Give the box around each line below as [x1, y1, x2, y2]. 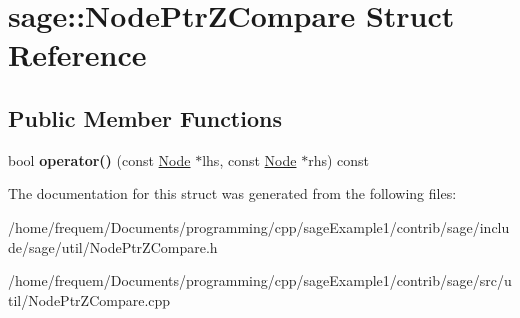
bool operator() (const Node [8, 149, 191, 170]
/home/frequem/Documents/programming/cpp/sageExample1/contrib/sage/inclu [8, 216, 510, 237]
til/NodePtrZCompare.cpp [8, 289, 171, 310]
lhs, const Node [202, 149, 297, 170]
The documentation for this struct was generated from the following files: [8, 183, 457, 204]
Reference [8, 34, 147, 75]
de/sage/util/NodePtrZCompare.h [8, 236, 218, 257]
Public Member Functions [8, 102, 282, 133]
